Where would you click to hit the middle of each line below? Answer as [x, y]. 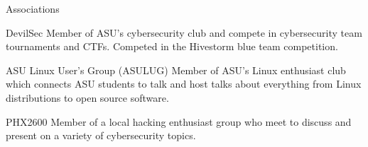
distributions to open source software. [87, 97]
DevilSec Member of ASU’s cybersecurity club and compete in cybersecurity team [184, 32]
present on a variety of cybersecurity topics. [101, 135]
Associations [33, 8]
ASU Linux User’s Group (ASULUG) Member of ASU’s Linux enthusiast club [176, 70]
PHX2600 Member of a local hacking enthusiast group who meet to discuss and [179, 121]
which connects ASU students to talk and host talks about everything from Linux [184, 84]
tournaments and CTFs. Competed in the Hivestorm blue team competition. [172, 46]
